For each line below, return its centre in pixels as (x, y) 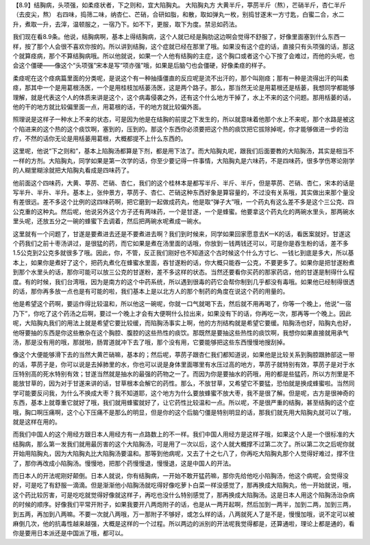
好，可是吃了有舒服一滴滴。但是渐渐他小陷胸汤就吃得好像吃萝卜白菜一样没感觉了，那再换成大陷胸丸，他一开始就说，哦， (184, 485)
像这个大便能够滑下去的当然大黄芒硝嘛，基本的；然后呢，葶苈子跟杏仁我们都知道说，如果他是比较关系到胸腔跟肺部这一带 (184, 355)
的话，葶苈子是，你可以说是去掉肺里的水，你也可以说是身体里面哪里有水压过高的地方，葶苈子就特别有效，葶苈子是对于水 (184, 364)
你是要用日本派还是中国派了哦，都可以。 (70, 533)
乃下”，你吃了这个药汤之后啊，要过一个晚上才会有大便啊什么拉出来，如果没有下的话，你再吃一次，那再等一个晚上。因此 (182, 313)
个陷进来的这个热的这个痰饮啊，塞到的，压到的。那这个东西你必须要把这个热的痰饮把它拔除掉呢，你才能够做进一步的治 (181, 129)
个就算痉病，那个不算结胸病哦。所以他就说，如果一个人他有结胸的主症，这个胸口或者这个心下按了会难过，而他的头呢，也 (184, 55)
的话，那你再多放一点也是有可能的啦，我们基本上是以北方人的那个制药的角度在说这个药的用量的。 (151, 291)
